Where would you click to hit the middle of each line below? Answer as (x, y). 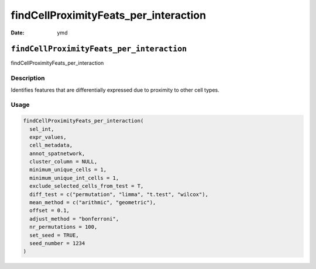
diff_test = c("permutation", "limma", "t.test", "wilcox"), (119, 194)
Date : (18, 33)
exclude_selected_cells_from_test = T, (87, 186)
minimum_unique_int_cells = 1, (74, 178)
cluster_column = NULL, (63, 162)
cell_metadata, (51, 145)
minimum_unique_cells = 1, (68, 170)
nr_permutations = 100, (63, 227)
